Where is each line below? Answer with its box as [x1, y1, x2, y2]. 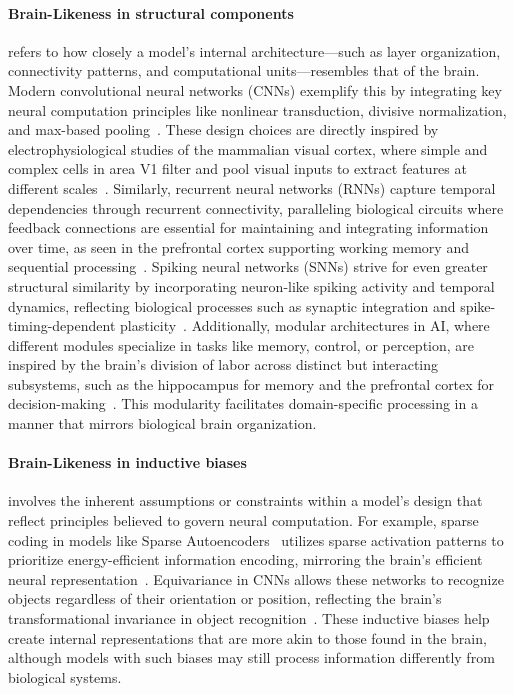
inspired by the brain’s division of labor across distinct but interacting [8, 354, 439, 375]
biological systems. [8, 666, 122, 687]
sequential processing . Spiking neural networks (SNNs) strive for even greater [8, 256, 488, 277]
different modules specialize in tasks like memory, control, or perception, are [8, 334, 475, 355]
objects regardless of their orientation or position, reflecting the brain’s [8, 588, 442, 609]
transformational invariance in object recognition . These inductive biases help [8, 608, 490, 629]
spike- [460, 295, 496, 316]
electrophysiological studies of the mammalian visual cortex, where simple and [8, 138, 488, 159]
